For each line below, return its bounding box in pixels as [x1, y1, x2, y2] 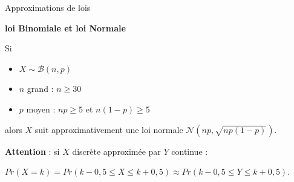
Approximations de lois [5, 1, 91, 13]
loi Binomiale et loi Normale [5, 21, 126, 34]
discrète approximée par [72, 145, 161, 157]
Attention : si [5, 145, 60, 157]
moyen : [26, 102, 56, 115]
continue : [171, 145, 208, 157]
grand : [27, 82, 54, 95]
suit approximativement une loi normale [34, 123, 183, 135]
